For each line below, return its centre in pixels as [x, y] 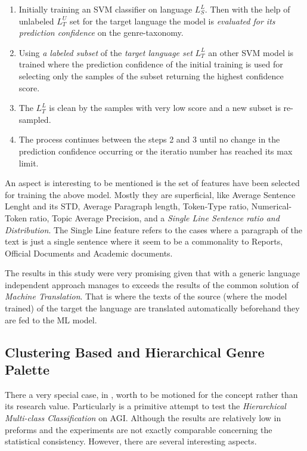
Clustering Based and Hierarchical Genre [135, 352]
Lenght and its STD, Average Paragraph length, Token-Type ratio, [127, 206]
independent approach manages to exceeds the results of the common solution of [152, 284]
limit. [29, 163]
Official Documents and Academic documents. [89, 253]
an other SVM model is [251, 52]
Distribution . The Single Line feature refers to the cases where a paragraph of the [154, 229]
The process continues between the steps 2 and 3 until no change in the [149, 139]
